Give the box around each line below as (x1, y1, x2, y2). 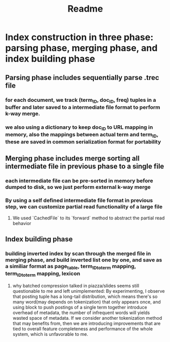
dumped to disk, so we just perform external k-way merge (5, 183, 151, 191)
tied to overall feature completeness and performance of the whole (12, 326, 153, 332)
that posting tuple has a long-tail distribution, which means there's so (12, 293, 158, 299)
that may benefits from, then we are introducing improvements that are (12, 320, 161, 327)
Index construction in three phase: (5, 31, 154, 43)
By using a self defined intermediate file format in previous (5, 197, 153, 204)
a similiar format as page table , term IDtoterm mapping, (5, 263, 136, 271)
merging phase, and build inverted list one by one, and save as (5, 256, 162, 263)
